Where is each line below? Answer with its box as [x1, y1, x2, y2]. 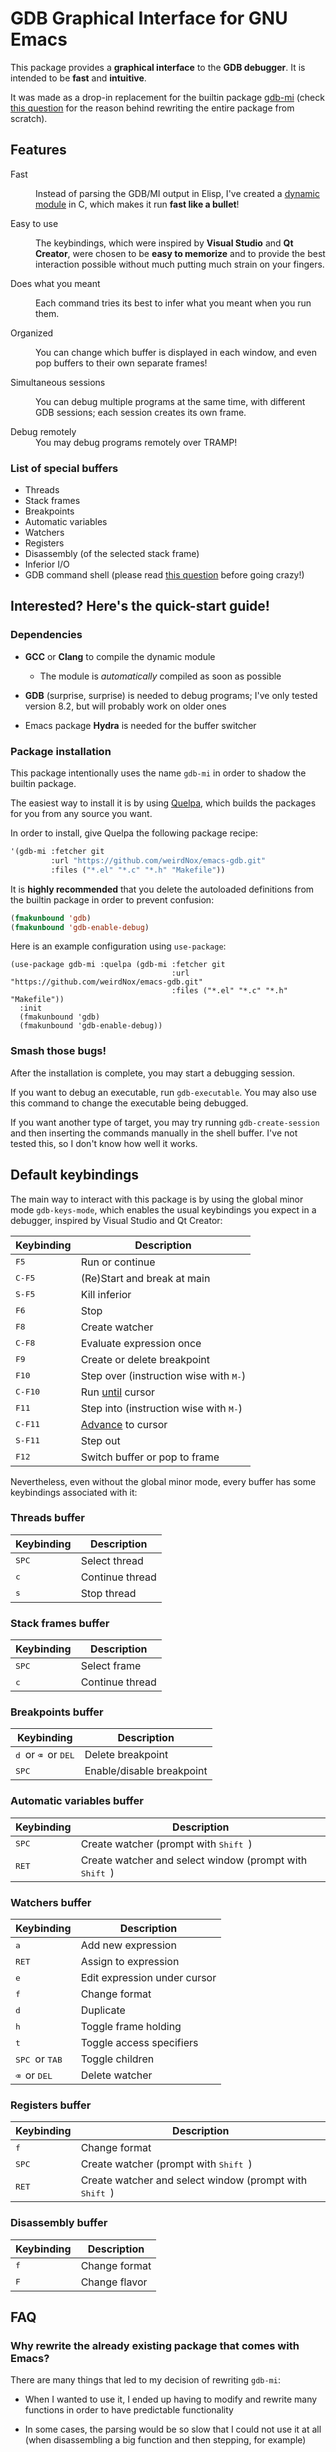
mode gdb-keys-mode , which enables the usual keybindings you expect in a [10, 1203, 317, 1216]
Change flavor [80, 2275, 148, 2289]
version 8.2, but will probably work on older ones [24, 700, 227, 712]
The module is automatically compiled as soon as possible [39, 670, 282, 682]
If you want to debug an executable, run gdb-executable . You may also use [10, 1086, 317, 1098]
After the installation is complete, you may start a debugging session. [10, 1067, 295, 1079]
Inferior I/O [24, 558, 70, 571]
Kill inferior [80, 1287, 132, 1301]
